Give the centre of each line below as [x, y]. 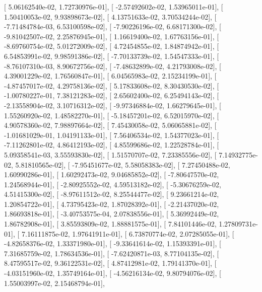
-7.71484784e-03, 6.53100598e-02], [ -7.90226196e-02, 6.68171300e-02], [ [113, 26]
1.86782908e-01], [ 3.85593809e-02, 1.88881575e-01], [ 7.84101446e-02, [110, 224]
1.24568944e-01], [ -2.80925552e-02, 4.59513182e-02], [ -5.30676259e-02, [113, 184]
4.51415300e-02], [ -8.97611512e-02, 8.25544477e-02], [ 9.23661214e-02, [112, 194]
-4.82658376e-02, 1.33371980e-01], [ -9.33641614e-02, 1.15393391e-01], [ [113, 243]
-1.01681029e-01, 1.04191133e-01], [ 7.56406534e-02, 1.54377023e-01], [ [112, 135]
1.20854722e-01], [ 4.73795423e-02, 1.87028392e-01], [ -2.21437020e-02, [112, 204]
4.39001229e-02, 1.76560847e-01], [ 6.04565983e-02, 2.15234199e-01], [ [110, 76]
